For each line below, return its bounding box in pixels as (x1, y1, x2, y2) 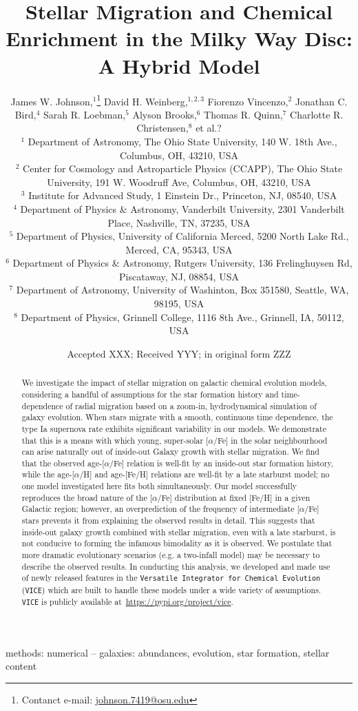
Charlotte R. (290, 107, 344, 121)
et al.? (196, 121, 222, 135)
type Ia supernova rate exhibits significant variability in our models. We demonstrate (21, 422, 326, 434)
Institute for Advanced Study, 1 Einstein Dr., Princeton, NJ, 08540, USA (28, 188, 337, 203)
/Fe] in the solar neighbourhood (213, 434, 328, 446)
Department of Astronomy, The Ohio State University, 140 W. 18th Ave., (28, 134, 337, 148)
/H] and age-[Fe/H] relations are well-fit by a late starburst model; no (79, 468, 330, 480)
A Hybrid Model (98, 51, 260, 79)
